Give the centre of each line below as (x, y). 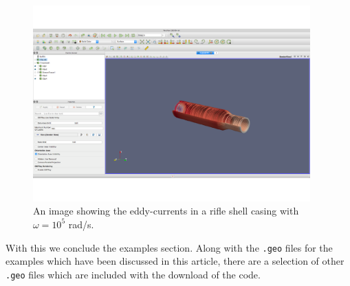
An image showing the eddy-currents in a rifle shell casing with (166, 211)
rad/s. (81, 224)
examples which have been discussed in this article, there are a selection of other (175, 261)
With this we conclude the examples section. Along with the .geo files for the (169, 247)
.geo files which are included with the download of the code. (133, 274)
